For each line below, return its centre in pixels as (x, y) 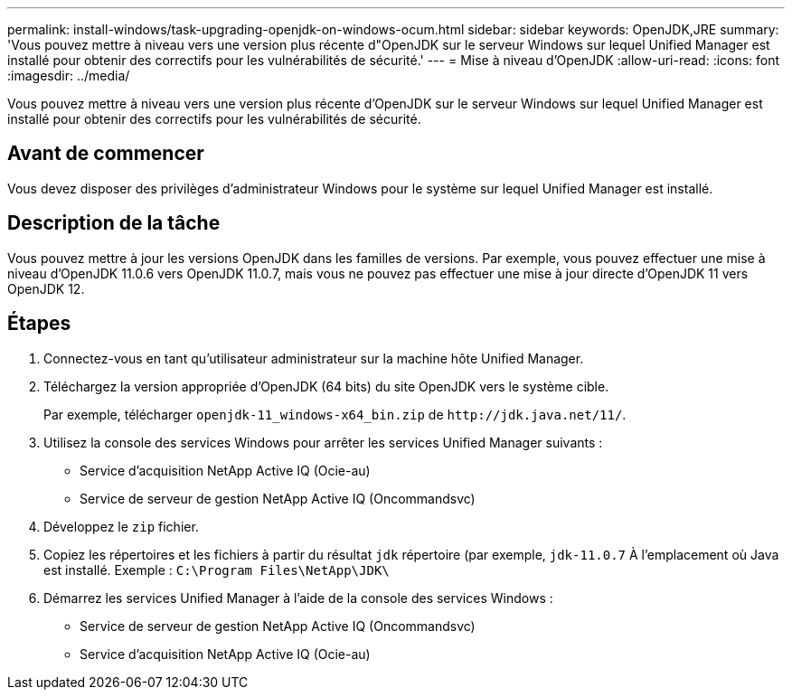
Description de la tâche (114, 223)
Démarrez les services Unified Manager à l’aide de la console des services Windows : (298, 598)
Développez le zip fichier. (121, 526)
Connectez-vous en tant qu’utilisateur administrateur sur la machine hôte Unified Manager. (314, 358)
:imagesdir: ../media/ (69, 75)
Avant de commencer (106, 154)
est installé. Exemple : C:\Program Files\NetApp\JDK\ (217, 570)
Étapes (39, 324)
